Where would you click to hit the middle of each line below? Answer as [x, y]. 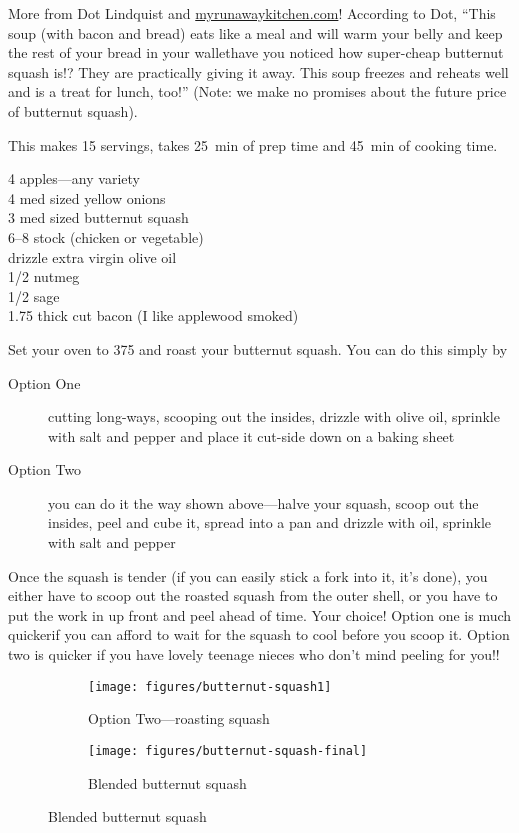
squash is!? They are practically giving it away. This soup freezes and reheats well [258, 71]
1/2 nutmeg [44, 276]
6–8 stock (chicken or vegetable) [106, 236]
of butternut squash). [73, 110]
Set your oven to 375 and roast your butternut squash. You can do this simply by [258, 348]
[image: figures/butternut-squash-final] [228, 750]
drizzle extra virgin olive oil [92, 256]
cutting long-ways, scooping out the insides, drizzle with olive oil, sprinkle [274, 416]
